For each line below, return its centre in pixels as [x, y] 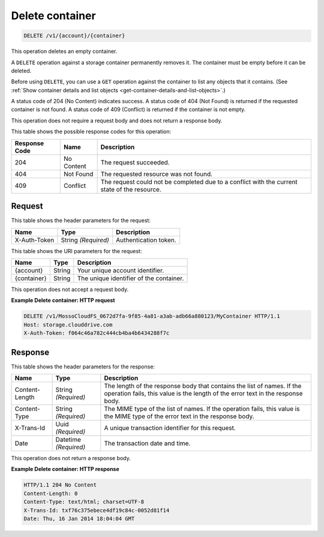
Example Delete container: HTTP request [63, 301]
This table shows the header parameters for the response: [83, 367]
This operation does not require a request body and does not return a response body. [117, 121]
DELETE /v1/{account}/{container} [74, 36]
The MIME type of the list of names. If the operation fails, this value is [202, 409]
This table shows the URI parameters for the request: [76, 251]
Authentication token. [146, 240]
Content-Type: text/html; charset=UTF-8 [84, 502]
